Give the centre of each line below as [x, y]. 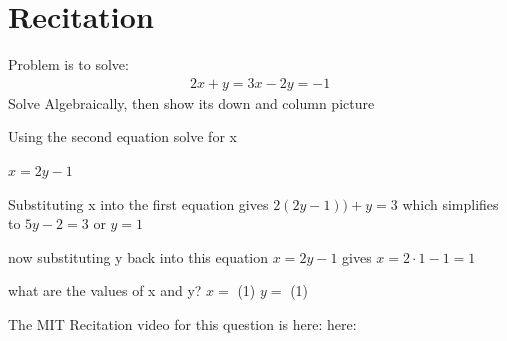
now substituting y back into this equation [138, 256]
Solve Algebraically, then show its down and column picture [191, 102]
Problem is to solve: [68, 64]
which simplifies [450, 203]
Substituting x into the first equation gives [138, 203]
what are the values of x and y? [105, 290]
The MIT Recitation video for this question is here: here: [182, 323]
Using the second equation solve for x [122, 136]
